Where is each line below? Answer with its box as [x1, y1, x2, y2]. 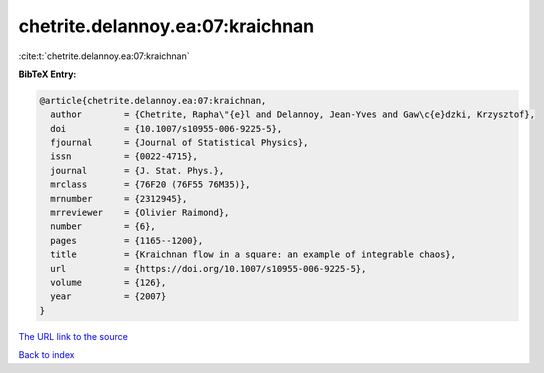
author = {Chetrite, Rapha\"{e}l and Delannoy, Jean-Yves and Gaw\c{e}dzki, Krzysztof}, [50, 109, 535, 120]
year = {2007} [50, 291, 167, 302]
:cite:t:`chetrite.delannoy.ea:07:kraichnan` [18, 50, 190, 62]
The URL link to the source [18, 330, 129, 342]
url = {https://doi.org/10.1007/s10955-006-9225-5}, [50, 263, 367, 274]
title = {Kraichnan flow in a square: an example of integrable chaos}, [50, 249, 457, 260]
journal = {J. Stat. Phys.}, [50, 165, 225, 176]
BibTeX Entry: [18, 68, 77, 80]
